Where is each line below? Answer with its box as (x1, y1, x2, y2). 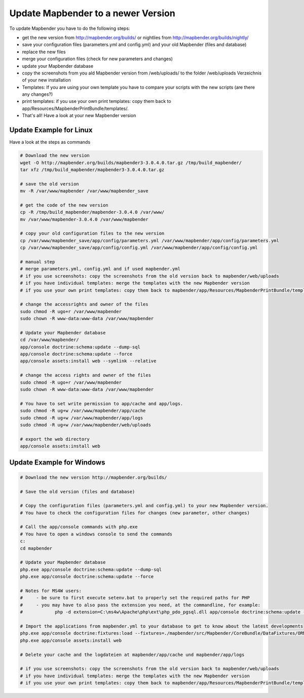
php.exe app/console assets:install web (20, 637, 122, 643)
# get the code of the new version (20, 202, 108, 208)
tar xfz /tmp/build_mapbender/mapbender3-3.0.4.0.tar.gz (20, 167, 165, 172)
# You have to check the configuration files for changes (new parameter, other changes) (20, 510, 250, 516)
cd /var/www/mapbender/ (20, 337, 80, 343)
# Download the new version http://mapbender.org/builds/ (20, 474, 167, 480)
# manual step (20, 259, 55, 264)
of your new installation (22, 77, 71, 83)
